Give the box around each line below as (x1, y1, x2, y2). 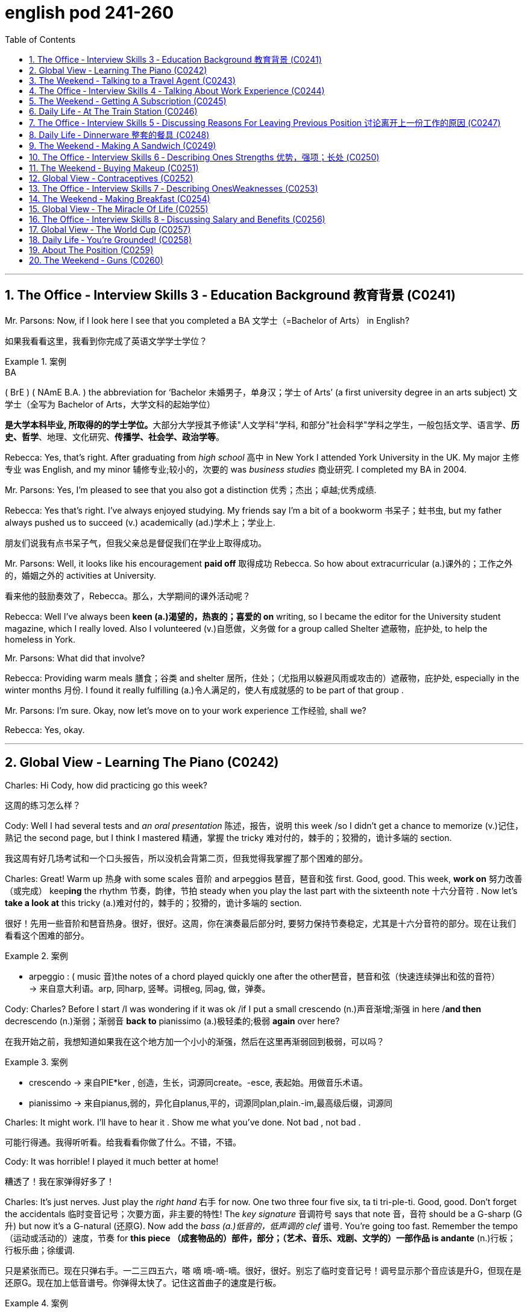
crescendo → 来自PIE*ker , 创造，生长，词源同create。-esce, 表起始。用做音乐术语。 (29, 1077, 368, 1088)
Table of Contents (5, 34, 76, 45)
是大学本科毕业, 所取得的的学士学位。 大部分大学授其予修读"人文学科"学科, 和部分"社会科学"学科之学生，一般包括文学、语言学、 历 (5, 419, 520, 430)
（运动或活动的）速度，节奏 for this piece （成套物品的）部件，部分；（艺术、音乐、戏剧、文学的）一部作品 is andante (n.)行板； (5, 1233, 516, 1244)
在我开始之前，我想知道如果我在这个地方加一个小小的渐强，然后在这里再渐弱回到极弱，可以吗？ (5, 1036, 385, 1047)
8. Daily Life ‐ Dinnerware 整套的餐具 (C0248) (29, 129, 210, 140)
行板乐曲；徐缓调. (5, 1245, 75, 1256)
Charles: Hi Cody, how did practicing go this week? (5, 780, 207, 791)
